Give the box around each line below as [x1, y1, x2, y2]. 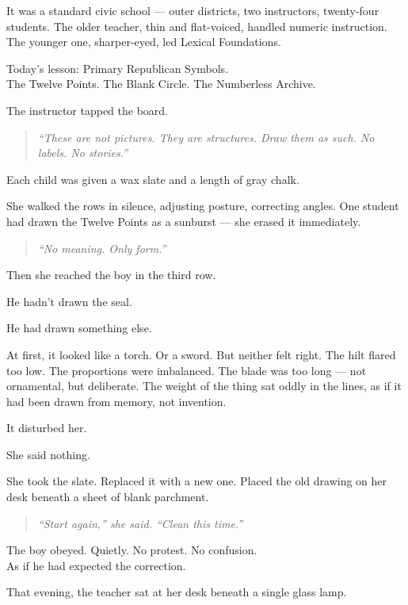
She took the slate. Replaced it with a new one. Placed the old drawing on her [6, 473, 387, 489]
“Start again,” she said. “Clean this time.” [37, 515, 243, 531]
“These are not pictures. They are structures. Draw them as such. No [37, 128, 375, 145]
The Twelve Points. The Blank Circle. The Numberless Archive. [6, 75, 316, 92]
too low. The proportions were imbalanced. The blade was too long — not [6, 362, 367, 378]
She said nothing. [6, 446, 90, 462]
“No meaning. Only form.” [37, 239, 166, 256]
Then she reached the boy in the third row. [6, 266, 216, 283]
